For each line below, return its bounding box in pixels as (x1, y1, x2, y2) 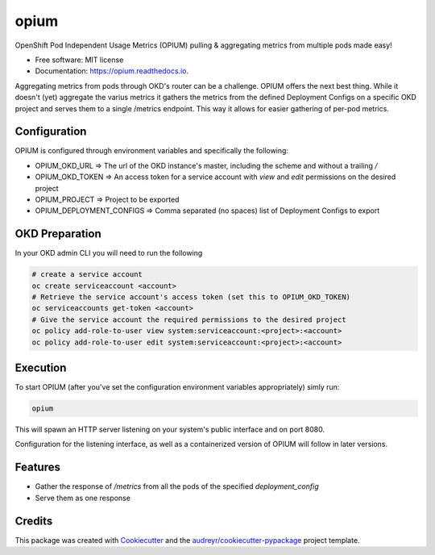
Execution (14, 361, 67, 374)
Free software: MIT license (35, 55, 124, 65)
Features (14, 461, 60, 474)
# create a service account (31, 270, 143, 279)
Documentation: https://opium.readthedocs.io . (35, 66, 189, 76)
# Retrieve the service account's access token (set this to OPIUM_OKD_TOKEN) (31, 293, 350, 302)
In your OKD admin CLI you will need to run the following (14, 248, 203, 258)
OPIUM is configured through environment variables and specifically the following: (14, 146, 289, 156)
